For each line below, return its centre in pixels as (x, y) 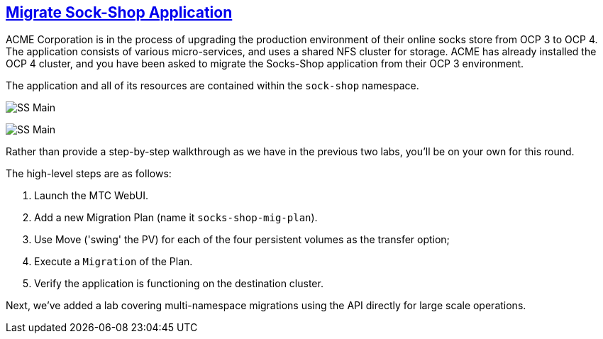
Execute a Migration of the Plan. (114, 262)
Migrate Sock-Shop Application (119, 12)
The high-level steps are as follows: (89, 174)
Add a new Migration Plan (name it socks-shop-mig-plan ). (176, 218)
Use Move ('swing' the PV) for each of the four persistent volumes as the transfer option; (242, 240)
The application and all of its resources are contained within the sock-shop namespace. (212, 86)
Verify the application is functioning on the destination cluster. (179, 284)
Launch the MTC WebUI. (91, 196)
